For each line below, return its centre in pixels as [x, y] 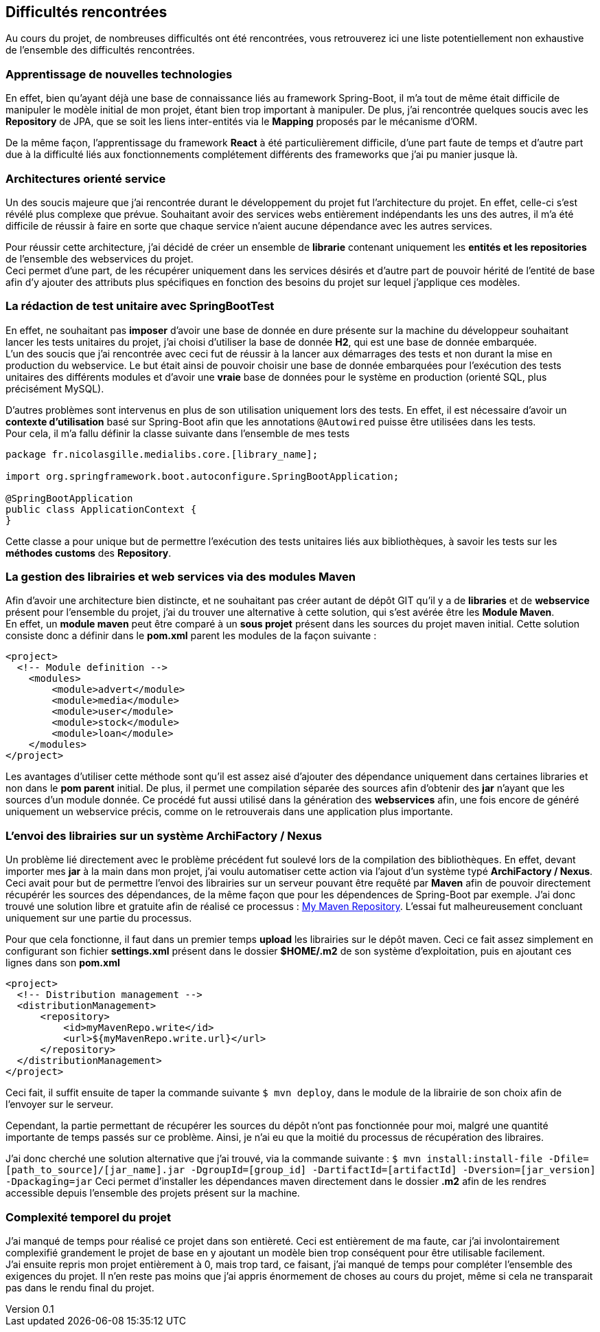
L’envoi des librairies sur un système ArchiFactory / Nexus [164, 835]
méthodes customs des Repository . [89, 553]
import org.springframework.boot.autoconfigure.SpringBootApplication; [203, 476]
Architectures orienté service [86, 178]
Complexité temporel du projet [88, 1217]
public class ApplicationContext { [101, 509]
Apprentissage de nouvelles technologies [119, 74]
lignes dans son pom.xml [63, 963]
